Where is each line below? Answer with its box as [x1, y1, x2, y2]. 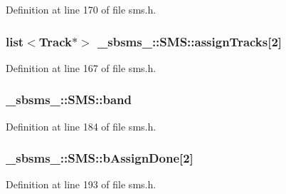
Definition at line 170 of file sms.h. [6, 2, 157, 16]
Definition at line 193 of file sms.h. [6, 177, 157, 192]
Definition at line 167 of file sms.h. [6, 60, 157, 75]
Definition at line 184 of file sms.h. [6, 118, 157, 133]
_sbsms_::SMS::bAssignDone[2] [6, 149, 194, 167]
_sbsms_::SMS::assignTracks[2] [97, 32, 282, 50]
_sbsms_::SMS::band [6, 91, 132, 108]
